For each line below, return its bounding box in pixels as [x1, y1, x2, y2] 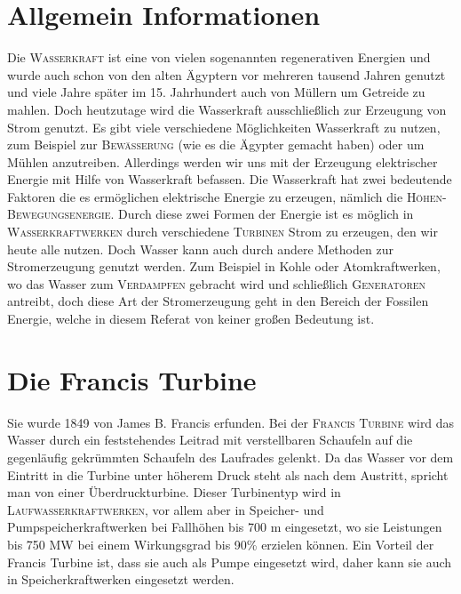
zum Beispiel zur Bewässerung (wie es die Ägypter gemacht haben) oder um [7, 135, 425, 154]
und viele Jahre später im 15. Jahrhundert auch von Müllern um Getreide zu [7, 83, 425, 101]
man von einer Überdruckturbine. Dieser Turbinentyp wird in [7, 483, 341, 502]
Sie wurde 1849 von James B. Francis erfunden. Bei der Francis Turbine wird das [7, 413, 455, 431]
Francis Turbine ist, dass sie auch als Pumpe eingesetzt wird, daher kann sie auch [7, 552, 452, 571]
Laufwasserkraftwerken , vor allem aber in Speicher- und [7, 500, 324, 518]
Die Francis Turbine [7, 361, 257, 397]
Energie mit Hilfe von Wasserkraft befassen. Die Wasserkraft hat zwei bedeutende [7, 170, 452, 189]
